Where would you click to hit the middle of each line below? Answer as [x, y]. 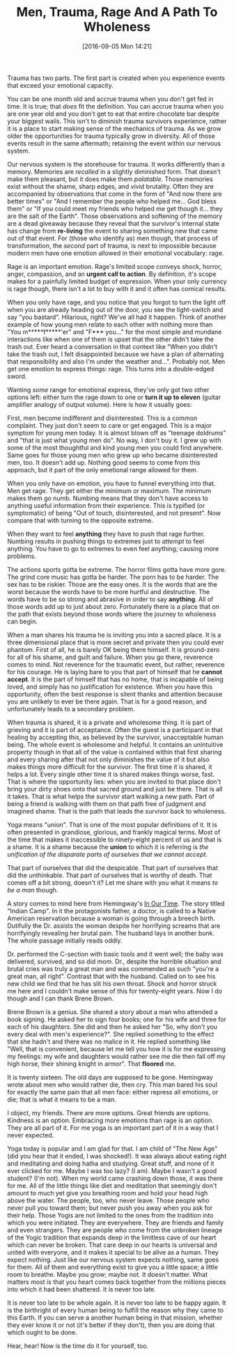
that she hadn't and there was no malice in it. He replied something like [109, 1041]
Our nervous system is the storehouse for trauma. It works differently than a [116, 164]
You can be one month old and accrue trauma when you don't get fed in [110, 99]
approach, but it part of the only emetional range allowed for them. [103, 470]
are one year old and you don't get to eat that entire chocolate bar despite [113, 114]
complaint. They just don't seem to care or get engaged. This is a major [110, 425]
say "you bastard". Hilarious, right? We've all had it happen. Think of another [117, 317]
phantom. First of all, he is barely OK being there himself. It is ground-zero [114, 649]
